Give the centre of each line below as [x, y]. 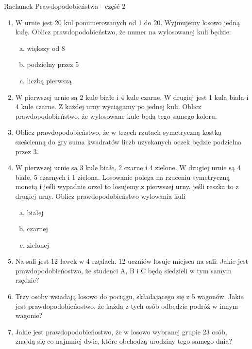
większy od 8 [46, 48]
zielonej [38, 245]
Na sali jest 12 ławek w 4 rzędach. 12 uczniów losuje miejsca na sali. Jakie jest [132, 261]
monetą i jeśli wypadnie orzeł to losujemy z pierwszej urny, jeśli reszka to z [127, 186]
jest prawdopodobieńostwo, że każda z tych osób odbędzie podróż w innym [127, 306]
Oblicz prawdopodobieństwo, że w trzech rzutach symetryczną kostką [118, 132]
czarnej [37, 229]
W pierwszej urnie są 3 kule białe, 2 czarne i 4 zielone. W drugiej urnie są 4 [128, 167]
